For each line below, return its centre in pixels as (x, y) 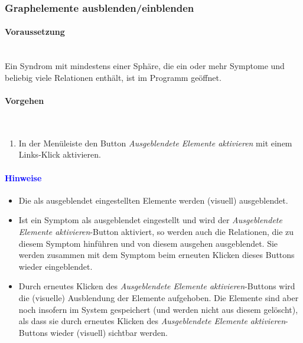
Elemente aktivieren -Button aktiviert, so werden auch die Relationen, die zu (156, 231)
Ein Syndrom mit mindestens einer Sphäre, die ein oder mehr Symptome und (145, 66)
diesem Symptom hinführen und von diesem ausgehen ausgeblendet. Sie (148, 243)
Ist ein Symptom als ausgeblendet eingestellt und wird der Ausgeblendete (150, 220)
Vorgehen (25, 101)
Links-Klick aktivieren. (60, 154)
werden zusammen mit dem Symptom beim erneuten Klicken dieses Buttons (157, 255)
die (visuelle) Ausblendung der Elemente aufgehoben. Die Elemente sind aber (159, 297)
